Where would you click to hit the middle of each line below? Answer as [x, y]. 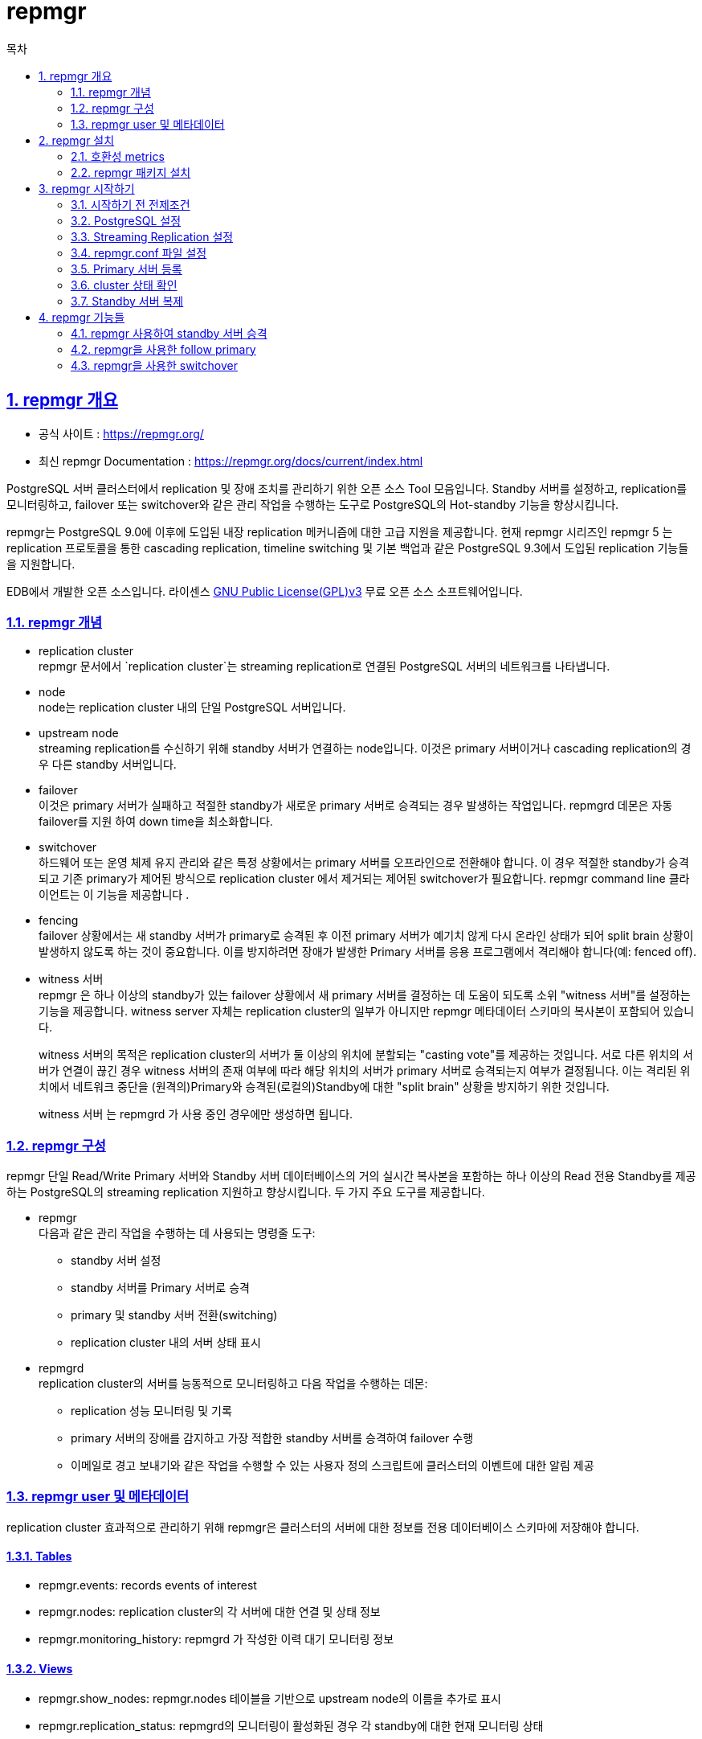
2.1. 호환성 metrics [118, 156]
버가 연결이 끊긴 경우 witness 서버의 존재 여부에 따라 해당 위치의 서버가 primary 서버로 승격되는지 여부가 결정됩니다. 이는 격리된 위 [365, 1071]
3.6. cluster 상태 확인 [124, 285]
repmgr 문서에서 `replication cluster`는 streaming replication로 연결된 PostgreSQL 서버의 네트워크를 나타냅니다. [324, 666]
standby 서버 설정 [116, 1261]
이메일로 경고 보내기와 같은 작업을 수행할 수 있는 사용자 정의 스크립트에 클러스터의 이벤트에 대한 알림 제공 [333, 1466]
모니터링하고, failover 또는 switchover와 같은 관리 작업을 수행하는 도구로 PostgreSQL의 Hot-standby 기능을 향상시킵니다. [313, 504]
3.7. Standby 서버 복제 [127, 301]
